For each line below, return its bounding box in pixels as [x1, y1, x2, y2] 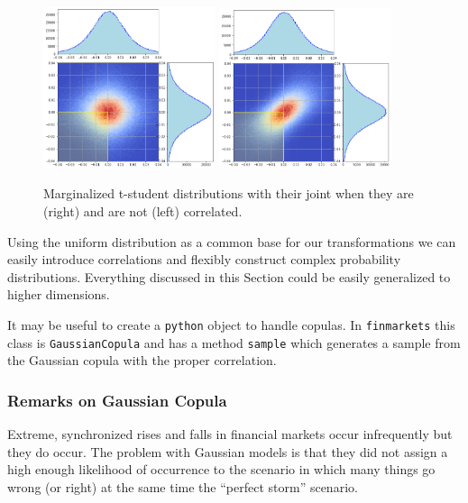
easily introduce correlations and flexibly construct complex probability [7, 250, 401, 269]
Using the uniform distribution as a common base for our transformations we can [7, 232, 456, 251]
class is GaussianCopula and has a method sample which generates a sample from [7, 333, 461, 352]
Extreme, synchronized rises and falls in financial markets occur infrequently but [7, 425, 453, 444]
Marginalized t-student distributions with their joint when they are [43, 184, 414, 203]
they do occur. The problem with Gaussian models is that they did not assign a [7, 442, 448, 461]
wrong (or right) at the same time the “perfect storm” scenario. [7, 477, 358, 496]
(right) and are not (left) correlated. [43, 201, 243, 220]
